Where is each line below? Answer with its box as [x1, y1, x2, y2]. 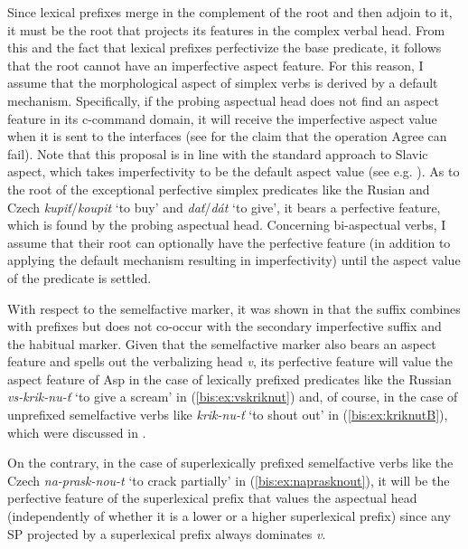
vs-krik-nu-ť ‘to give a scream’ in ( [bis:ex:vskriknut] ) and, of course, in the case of [7, 387, 458, 406]
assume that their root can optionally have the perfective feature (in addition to [7, 232, 451, 251]
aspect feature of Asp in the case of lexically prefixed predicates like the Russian [7, 369, 452, 388]
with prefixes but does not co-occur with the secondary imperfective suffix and [7, 317, 442, 336]
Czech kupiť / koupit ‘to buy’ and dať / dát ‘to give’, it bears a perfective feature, [7, 197, 441, 216]
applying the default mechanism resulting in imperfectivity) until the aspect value [7, 251, 461, 270]
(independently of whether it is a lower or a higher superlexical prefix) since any [7, 506, 451, 525]
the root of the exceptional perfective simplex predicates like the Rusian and [7, 179, 430, 198]
